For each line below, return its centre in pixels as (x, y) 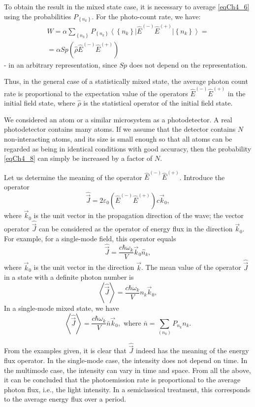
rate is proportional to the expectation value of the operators (96, 93)
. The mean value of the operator (191, 267)
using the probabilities (38, 16)
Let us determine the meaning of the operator (73, 177)
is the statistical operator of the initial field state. (158, 103)
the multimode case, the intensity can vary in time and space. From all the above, (127, 370)
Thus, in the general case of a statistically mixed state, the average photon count (126, 81)
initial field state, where (40, 103)
